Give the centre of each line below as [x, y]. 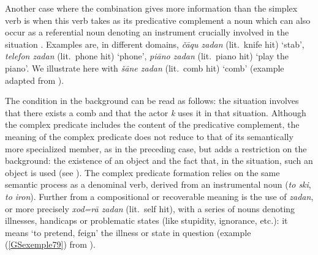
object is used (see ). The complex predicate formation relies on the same [142, 172]
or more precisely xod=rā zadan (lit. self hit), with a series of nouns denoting [150, 208]
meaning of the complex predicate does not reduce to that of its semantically [149, 136]
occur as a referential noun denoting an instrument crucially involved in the [147, 32]
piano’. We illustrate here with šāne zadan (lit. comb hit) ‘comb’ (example [145, 68]
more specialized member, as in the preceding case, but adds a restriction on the [156, 148]
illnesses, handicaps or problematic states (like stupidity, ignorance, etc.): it [146, 220]
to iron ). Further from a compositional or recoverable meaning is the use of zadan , [159, 196]
